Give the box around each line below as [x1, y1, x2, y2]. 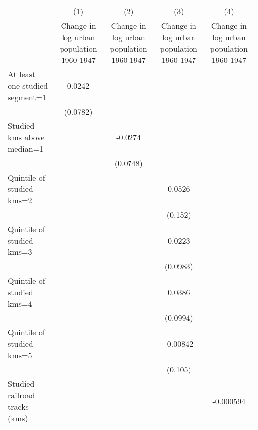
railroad [8, 389, 35, 401]
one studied [8, 80, 48, 91]
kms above [8, 131, 45, 143]
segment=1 [8, 91, 46, 103]
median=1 [8, 143, 44, 154]
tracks [8, 401, 29, 412]
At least [8, 68, 36, 80]
